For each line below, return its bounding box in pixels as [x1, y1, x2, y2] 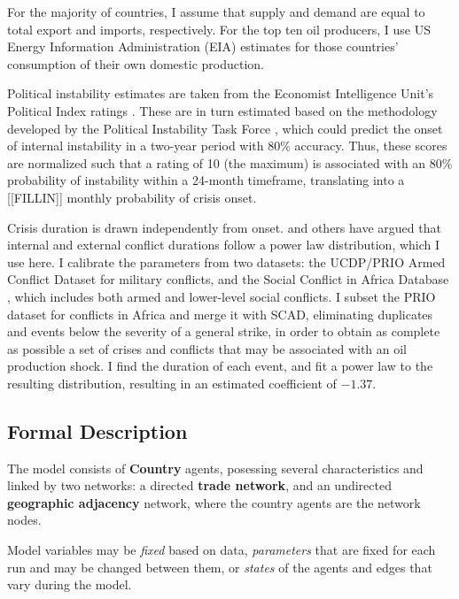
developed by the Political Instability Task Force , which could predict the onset [7, 119, 443, 137]
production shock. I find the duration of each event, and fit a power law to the [7, 357, 433, 375]
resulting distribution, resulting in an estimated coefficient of [7, 373, 337, 392]
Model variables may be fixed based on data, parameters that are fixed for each [7, 541, 436, 559]
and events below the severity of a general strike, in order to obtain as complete [7, 322, 440, 341]
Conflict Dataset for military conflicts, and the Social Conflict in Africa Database [7, 270, 449, 288]
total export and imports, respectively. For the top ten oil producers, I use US [7, 19, 431, 38]
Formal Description [7, 417, 188, 444]
